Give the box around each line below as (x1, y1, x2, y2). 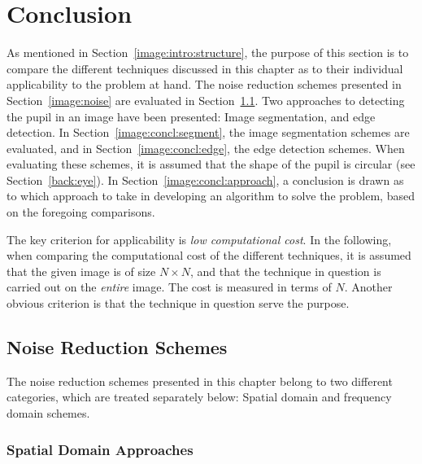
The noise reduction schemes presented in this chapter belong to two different (7, 372, 393, 389)
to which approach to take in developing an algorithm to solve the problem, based (7, 187, 415, 204)
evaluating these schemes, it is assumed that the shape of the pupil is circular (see (7, 155, 415, 173)
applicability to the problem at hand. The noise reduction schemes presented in (7, 76, 402, 93)
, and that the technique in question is (190, 262, 381, 279)
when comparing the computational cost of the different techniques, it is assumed (7, 247, 411, 264)
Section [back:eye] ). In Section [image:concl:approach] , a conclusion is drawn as (7, 171, 404, 188)
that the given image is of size (7, 262, 156, 279)
